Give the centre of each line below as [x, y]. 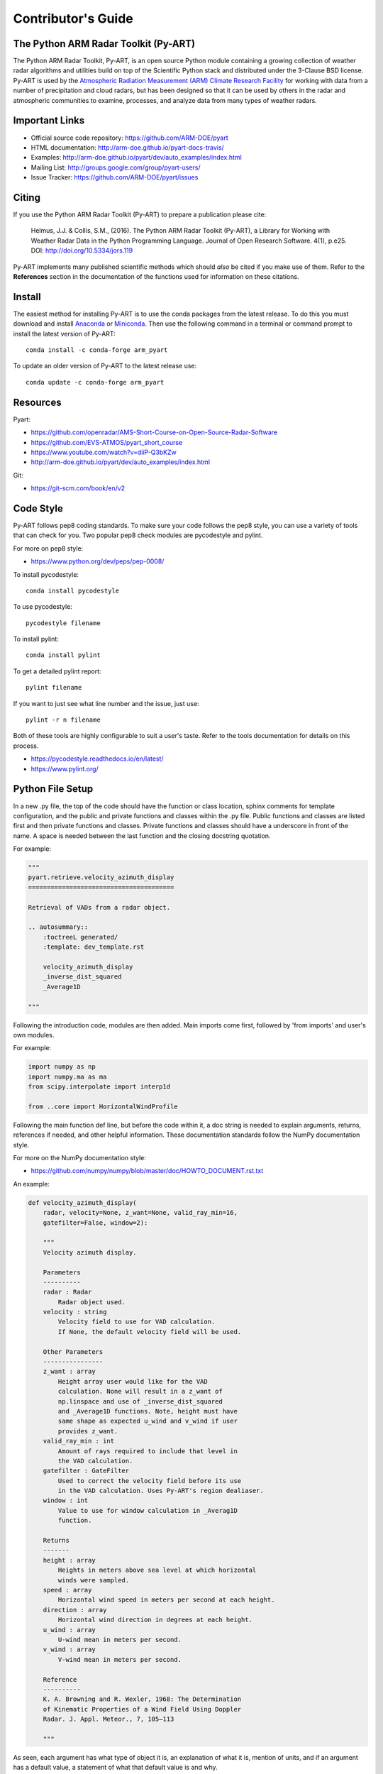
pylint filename [54, 688]
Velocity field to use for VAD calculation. [137, 1322]
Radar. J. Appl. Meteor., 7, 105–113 [109, 1719]
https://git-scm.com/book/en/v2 [78, 488]
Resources [37, 402]
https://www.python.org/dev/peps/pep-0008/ [98, 561]
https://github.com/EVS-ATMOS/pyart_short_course [107, 442]
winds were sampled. [94, 1580]
